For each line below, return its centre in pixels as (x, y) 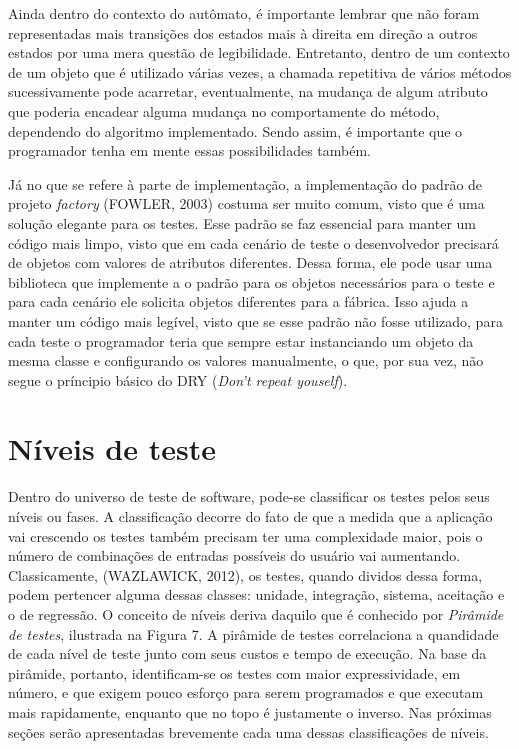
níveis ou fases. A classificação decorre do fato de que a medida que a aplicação (250, 516)
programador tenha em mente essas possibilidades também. (189, 150)
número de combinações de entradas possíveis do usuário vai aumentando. (234, 555)
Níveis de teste (112, 448)
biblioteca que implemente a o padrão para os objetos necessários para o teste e (251, 281)
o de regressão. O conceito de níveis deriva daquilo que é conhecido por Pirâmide (256, 613)
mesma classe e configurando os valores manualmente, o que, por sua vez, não (246, 360)
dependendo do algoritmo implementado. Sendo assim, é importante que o (235, 130)
